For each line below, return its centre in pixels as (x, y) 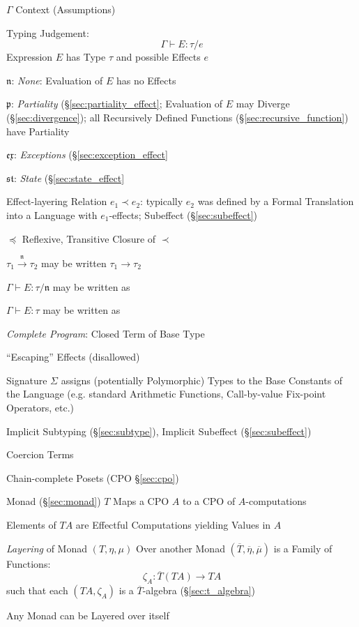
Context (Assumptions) (66, 9)
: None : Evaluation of (57, 80)
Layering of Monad (47, 548)
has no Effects (146, 80)
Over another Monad (180, 548)
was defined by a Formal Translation (276, 201)
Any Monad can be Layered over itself (88, 615)
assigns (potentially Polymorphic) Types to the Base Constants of (202, 380)
